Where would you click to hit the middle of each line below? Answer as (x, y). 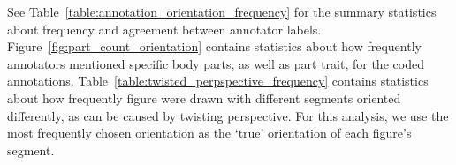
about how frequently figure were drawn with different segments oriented (204, 97)
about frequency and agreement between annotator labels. (164, 29)
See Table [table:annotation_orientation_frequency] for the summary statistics (222, 11)
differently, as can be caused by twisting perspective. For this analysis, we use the (228, 115)
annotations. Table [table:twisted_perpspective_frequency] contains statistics (218, 81)
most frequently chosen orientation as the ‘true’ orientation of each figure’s (209, 133)
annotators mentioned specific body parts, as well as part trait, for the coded (216, 63)
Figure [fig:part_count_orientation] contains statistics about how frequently (214, 46)
